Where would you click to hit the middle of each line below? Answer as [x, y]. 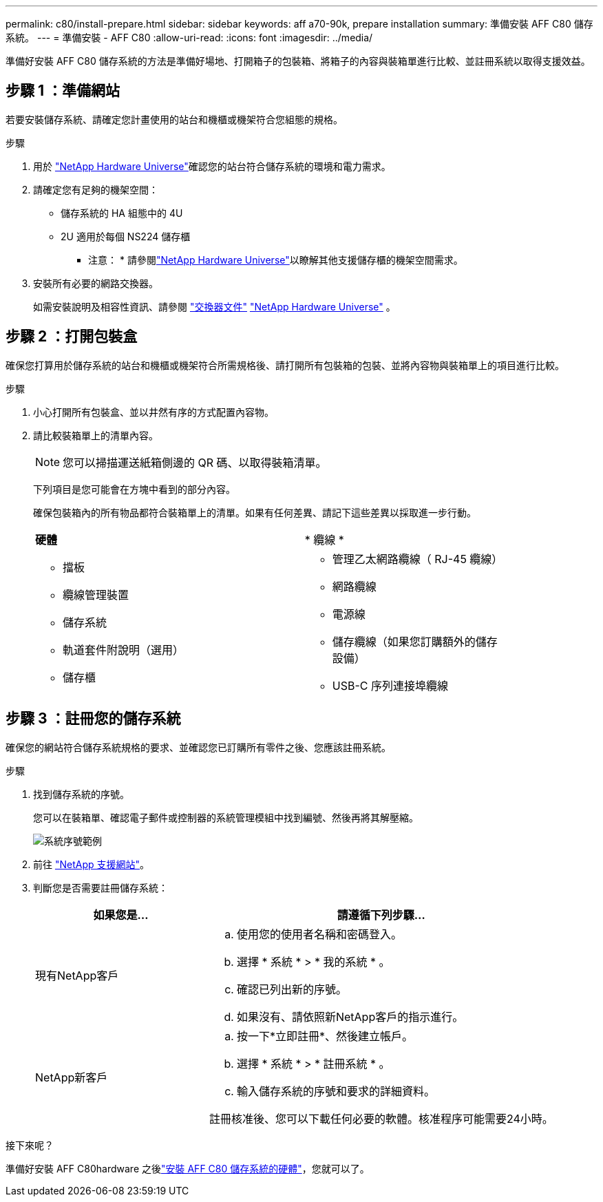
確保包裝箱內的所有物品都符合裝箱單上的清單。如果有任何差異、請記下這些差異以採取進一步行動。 [255, 512]
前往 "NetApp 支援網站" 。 [92, 864]
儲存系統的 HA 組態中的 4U [122, 213]
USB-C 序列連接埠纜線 [390, 685]
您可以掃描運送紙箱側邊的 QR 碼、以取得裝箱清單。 [195, 462]
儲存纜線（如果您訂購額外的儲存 [415, 641]
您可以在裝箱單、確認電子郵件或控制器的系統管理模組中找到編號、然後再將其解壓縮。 [226, 817]
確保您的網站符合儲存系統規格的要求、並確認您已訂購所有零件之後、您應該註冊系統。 [198, 747]
